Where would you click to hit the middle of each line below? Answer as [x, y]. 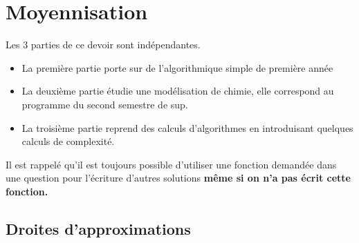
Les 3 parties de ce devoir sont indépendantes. [103, 45]
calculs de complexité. [68, 141]
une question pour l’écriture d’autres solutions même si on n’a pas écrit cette [178, 178]
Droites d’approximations [98, 228]
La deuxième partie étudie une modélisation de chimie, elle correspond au [178, 91]
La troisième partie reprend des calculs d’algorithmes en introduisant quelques [187, 127]
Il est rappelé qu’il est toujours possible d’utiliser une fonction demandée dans [171, 164]
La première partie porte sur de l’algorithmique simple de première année [177, 67]
